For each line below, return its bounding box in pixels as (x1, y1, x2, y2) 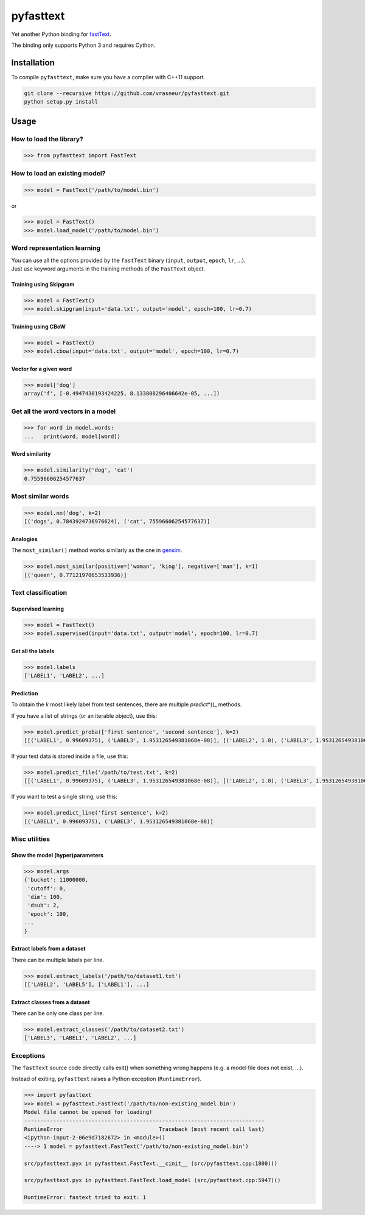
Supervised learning (11, 605, 64, 612)
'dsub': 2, (27, 902, 60, 909)
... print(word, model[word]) (24, 433, 121, 440)
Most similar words (11, 492, 69, 501)
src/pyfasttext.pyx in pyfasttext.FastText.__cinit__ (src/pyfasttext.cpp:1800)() (24, 1160, 278, 1167)
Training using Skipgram (11, 281, 75, 288)
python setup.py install (24, 98, 99, 105)
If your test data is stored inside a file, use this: (11, 753, 128, 760)
